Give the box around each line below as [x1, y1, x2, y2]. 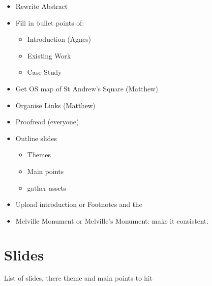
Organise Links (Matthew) [15, 100, 95, 110]
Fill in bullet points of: [15, 17, 84, 28]
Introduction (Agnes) [27, 34, 91, 44]
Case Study [27, 67, 62, 77]
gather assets [27, 182, 66, 193]
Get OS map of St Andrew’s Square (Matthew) [15, 83, 158, 93]
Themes [27, 149, 51, 160]
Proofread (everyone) [15, 116, 79, 127]
